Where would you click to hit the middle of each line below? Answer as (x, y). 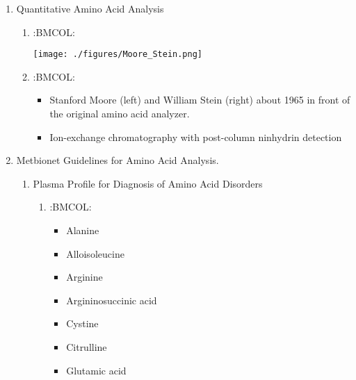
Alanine (83, 230)
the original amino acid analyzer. (120, 114)
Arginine (84, 277)
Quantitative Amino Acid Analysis (90, 8)
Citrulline (87, 346)
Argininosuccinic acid (112, 300)
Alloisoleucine (95, 253)
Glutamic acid (96, 370)
